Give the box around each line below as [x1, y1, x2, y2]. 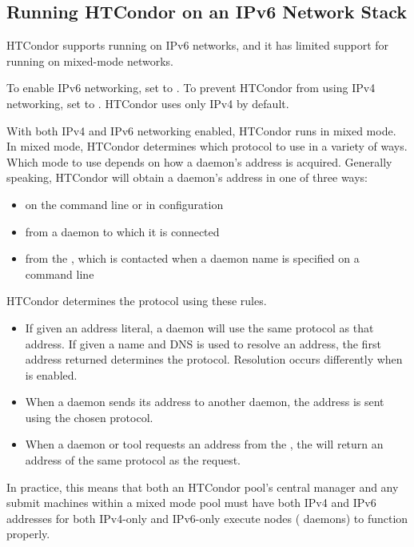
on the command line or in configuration [25, 195, 224, 212]
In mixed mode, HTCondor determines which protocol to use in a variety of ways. [6, 138, 408, 155]
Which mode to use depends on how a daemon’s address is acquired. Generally [6, 153, 392, 170]
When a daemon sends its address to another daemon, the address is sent [25, 393, 384, 410]
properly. [6, 525, 50, 542]
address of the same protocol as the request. [25, 452, 241, 469]
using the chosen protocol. [25, 408, 153, 425]
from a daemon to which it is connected [25, 223, 220, 239]
